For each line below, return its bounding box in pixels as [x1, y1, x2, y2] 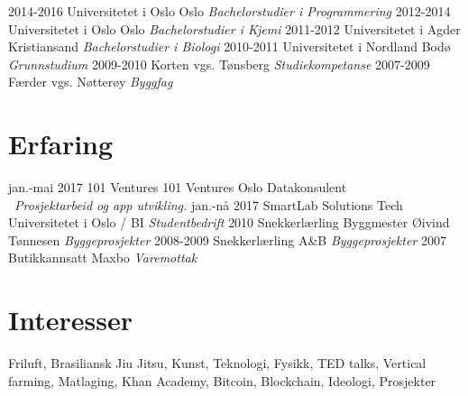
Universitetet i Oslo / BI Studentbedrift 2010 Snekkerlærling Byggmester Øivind [8, 213, 450, 232]
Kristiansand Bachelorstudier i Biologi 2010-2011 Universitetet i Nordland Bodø [8, 37, 451, 56]
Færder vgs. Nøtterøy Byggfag [8, 72, 173, 91]
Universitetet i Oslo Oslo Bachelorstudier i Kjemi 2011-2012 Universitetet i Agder [8, 19, 461, 38]
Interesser [8, 301, 133, 338]
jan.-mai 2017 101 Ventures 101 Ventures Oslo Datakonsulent [8, 178, 347, 197]
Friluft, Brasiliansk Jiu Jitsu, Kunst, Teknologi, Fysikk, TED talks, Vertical [8, 354, 427, 373]
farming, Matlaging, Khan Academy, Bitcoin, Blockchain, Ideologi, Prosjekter [8, 371, 436, 390]
